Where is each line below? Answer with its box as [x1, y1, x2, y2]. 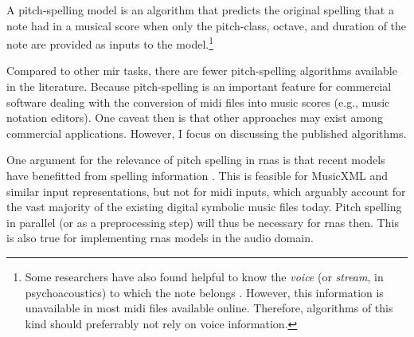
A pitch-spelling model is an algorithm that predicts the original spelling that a [6, 2, 394, 18]
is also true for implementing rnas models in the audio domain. [6, 229, 314, 246]
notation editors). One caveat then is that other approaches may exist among [6, 109, 383, 126]
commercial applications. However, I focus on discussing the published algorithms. [6, 124, 407, 141]
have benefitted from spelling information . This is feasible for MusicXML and [6, 167, 389, 183]
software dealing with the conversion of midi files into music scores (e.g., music [6, 93, 390, 110]
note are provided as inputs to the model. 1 [6, 33, 214, 52]
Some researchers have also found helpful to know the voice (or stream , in [25, 268, 384, 284]
